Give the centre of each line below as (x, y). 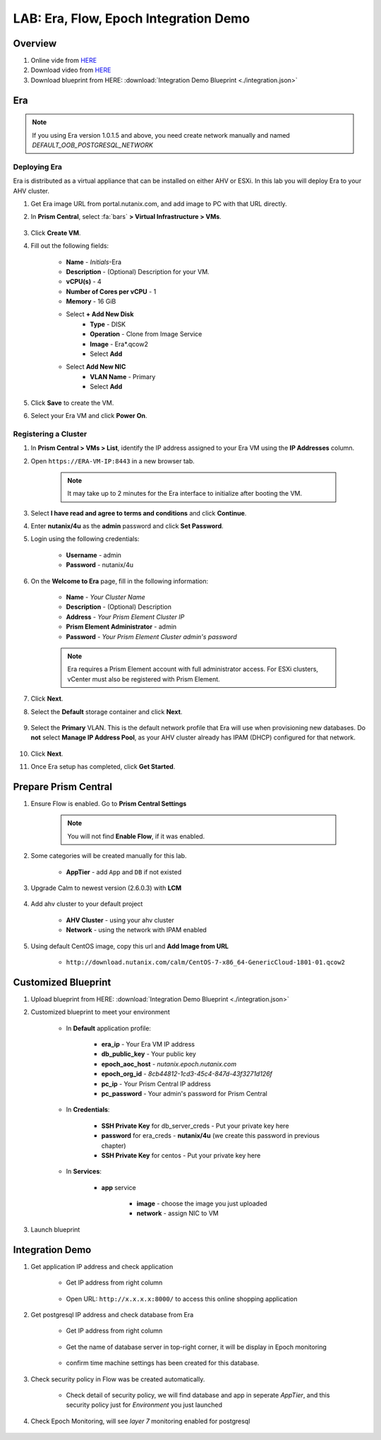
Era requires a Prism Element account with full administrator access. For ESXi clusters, (193, 669)
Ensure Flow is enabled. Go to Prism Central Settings (109, 804)
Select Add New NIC (96, 367)
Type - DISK (108, 324)
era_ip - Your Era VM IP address (148, 1044)
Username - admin (93, 555)
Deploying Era (38, 167)
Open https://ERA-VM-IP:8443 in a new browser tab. (113, 461)
